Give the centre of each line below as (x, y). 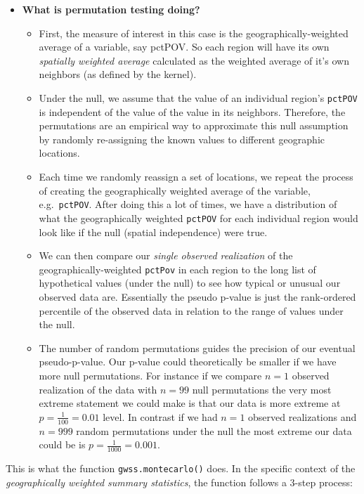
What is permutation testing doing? (111, 9)
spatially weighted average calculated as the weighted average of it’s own (194, 60)
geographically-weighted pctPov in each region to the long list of (177, 269)
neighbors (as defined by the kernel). (118, 74)
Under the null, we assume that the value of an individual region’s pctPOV (198, 97)
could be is (62, 444)
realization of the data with (98, 389)
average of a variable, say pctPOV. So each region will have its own (184, 47)
